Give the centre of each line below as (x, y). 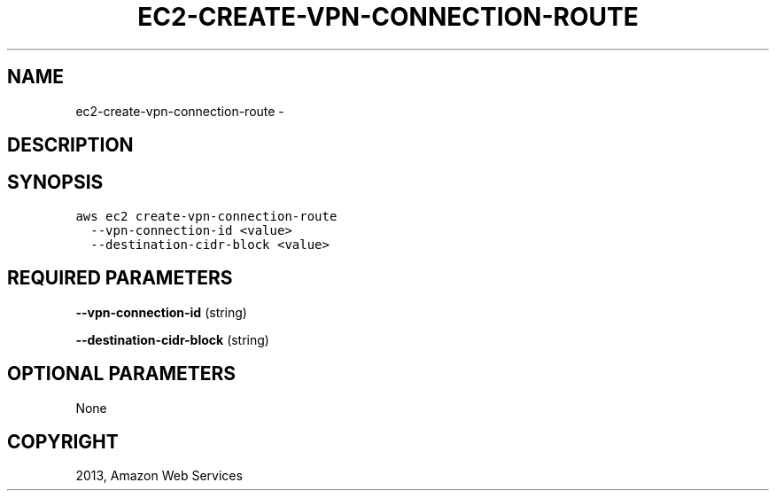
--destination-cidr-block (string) (172, 339)
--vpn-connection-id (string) (161, 312)
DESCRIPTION (70, 145)
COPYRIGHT (63, 441)
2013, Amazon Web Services (159, 476)
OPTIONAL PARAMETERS (122, 374)
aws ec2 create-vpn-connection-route (206, 216)
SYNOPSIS (55, 183)
